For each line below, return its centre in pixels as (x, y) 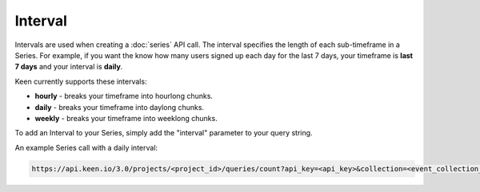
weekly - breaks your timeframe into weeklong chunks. (126, 118)
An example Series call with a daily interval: (86, 147)
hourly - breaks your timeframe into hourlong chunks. (124, 96)
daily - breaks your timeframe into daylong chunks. (119, 107)
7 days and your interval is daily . (69, 67)
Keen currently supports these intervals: (81, 81)
